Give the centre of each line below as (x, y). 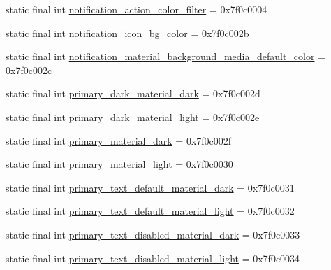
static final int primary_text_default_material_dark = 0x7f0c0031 (150, 187)
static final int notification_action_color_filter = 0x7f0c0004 (137, 9)
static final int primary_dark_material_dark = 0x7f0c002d (133, 93)
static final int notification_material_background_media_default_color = (166, 56)
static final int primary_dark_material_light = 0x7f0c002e (133, 116)
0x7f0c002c (29, 70)
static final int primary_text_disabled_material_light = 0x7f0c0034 (153, 258)
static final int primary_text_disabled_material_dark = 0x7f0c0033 (153, 234)
